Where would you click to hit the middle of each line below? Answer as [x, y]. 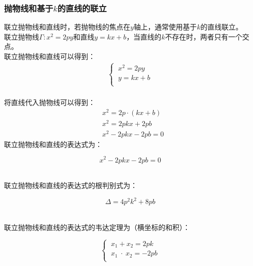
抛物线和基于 [29, 8]
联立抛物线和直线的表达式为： [53, 144]
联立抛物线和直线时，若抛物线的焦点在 [67, 27]
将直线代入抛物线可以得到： [50, 102]
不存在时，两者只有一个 [204, 36]
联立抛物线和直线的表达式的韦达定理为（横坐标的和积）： [97, 227]
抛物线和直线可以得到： [56, 56]
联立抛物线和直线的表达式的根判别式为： [71, 185]
